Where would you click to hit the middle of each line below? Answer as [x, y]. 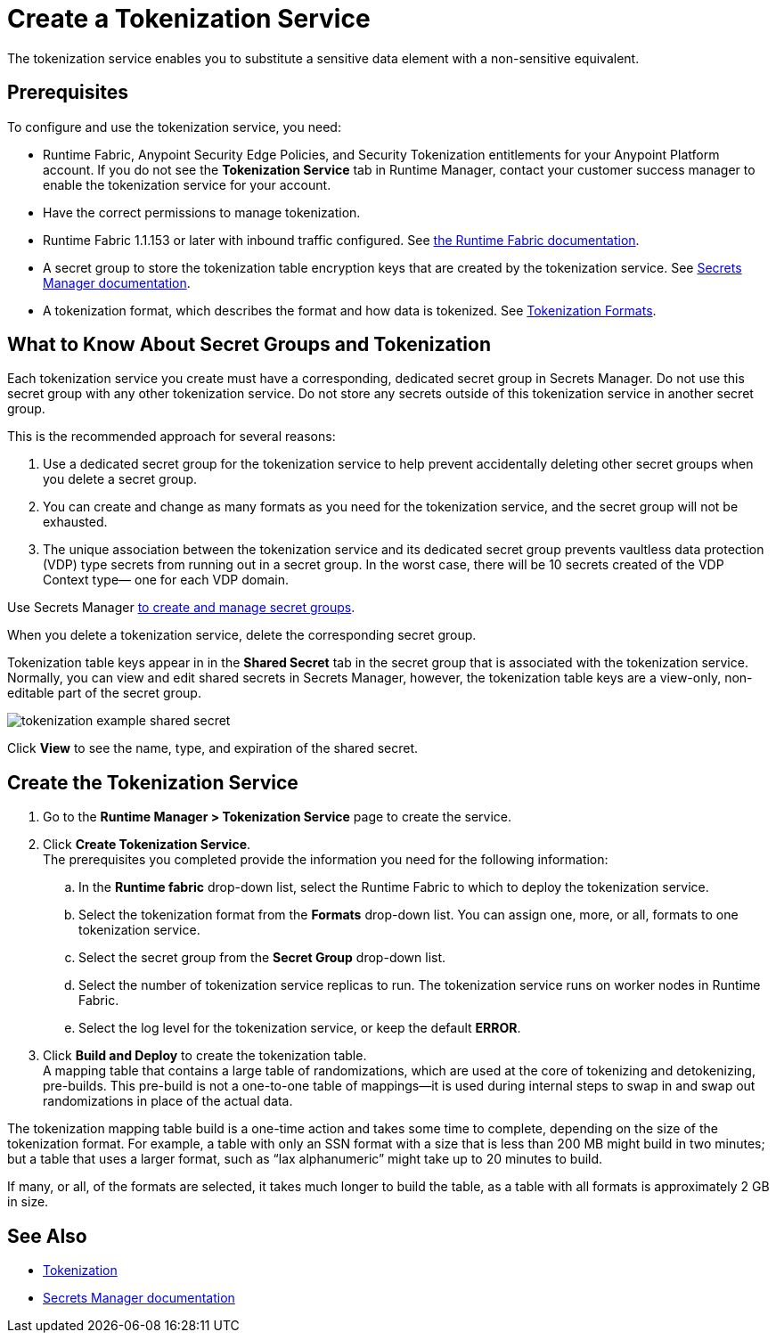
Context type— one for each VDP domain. [166, 580]
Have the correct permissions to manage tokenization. [202, 212]
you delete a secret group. [120, 479]
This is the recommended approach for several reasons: [172, 437]
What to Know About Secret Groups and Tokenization [249, 345]
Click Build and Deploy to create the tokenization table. [205, 1056]
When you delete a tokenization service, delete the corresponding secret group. [242, 635]
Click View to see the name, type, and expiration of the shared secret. [213, 748]
